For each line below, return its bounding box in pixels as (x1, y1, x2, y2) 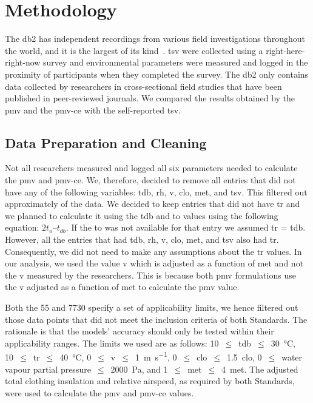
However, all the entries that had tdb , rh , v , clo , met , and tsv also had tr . (5, 233, 279, 246)
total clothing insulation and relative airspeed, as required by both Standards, (5, 374, 295, 387)
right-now (5, 56, 41, 69)
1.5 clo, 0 (226, 351, 262, 364)
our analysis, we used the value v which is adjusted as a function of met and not (5, 257, 304, 269)
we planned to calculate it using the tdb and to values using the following (5, 209, 278, 222)
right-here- (266, 44, 305, 56)
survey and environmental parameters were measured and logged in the (43, 56, 308, 69)
